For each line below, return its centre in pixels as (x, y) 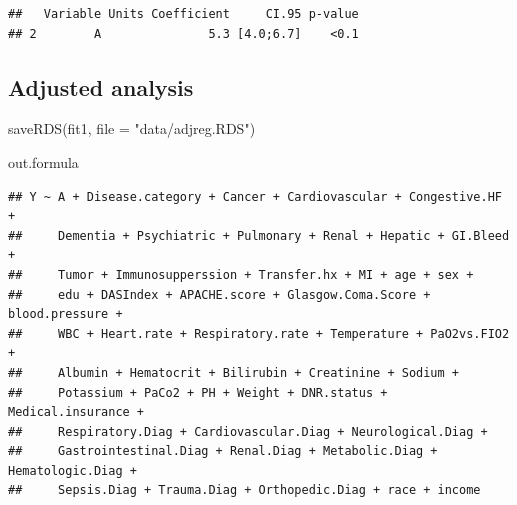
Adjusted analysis (101, 86)
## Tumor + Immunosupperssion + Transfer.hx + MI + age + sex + (241, 274)
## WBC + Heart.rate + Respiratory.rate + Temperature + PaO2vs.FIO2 (259, 333)
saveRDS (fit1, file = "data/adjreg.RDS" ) (132, 128)
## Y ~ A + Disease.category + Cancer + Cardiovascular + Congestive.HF (255, 196)
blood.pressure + (65, 314)
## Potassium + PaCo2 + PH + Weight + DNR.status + (198, 392)
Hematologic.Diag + (72, 470)
